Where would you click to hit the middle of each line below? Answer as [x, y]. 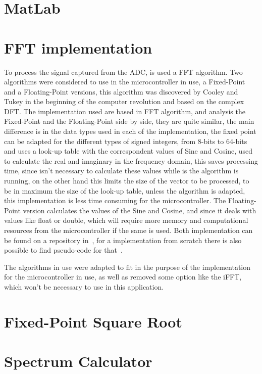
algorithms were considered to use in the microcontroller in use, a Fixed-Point [125, 82]
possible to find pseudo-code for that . [63, 250]
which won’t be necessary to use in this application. [84, 286]
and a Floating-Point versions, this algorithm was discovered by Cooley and [121, 91]
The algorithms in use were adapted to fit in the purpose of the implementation [127, 267]
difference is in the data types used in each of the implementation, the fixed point [130, 131]
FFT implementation [78, 47]
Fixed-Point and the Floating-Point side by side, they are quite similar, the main [129, 121]
